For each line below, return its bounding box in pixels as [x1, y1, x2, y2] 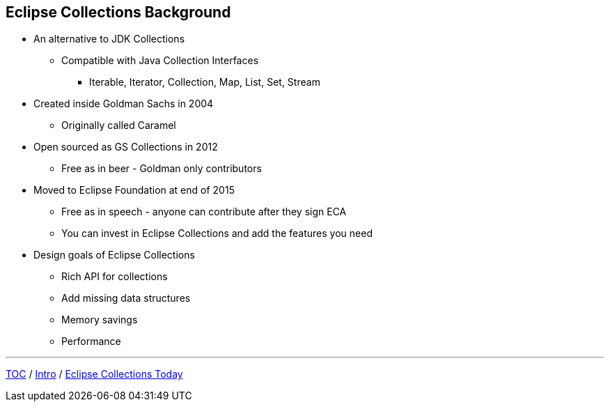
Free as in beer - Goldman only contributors [61, 162, 262, 175]
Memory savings [61, 314, 138, 326]
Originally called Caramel [61, 119, 176, 132]
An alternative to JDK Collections [33, 33, 185, 45]
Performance [61, 335, 121, 348]
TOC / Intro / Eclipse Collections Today [6, 368, 183, 381]
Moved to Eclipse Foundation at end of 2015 [33, 184, 235, 197]
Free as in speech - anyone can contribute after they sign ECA [61, 206, 347, 218]
